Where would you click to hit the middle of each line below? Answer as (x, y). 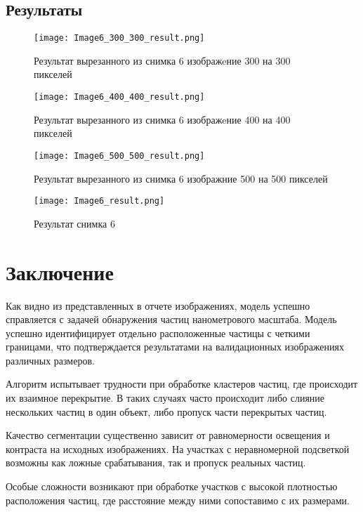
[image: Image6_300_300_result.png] (119, 38)
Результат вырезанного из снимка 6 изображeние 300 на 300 (162, 60)
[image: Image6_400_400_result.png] (119, 97)
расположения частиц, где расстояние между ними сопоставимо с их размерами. (178, 500)
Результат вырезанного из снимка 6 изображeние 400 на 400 (162, 119)
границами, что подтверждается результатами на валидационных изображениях (175, 347)
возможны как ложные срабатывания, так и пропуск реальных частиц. (156, 462)
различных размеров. (50, 360)
